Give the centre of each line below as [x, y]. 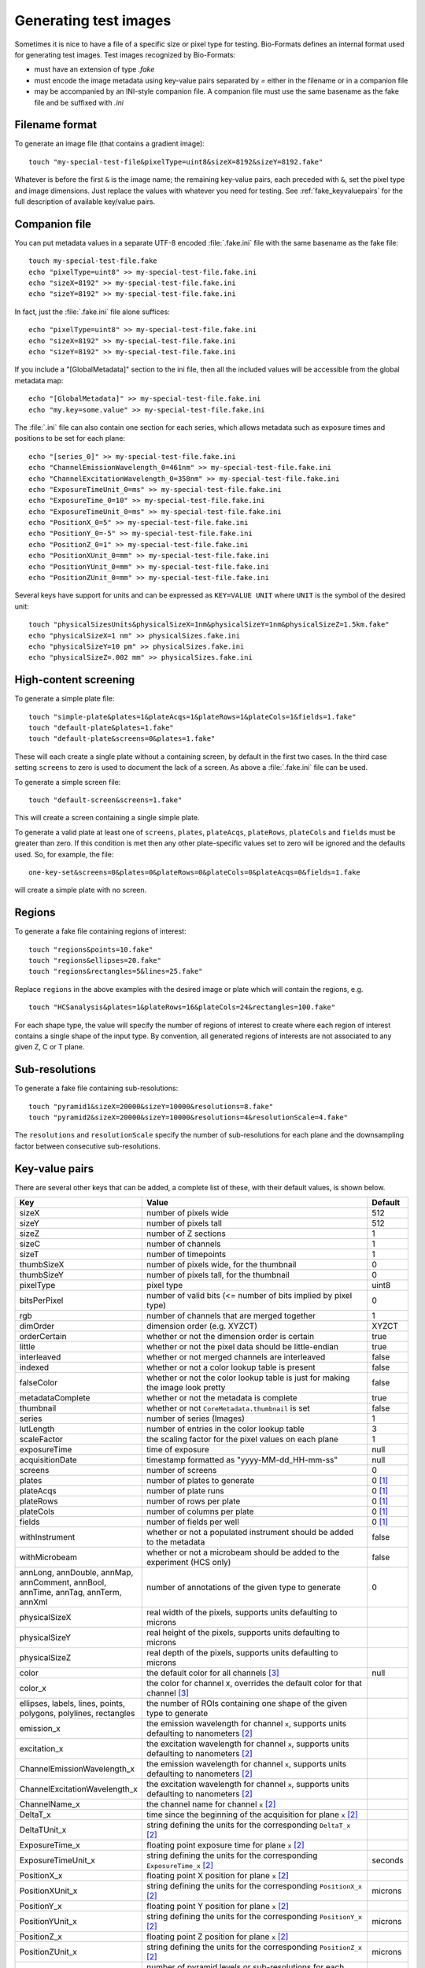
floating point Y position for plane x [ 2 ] [218, 1907]
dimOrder [37, 1326]
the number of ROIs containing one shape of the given [247, 1704]
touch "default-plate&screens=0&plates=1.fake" [122, 739]
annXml [33, 1602]
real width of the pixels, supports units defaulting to [242, 1612]
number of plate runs [185, 1491]
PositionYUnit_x [48, 1922]
